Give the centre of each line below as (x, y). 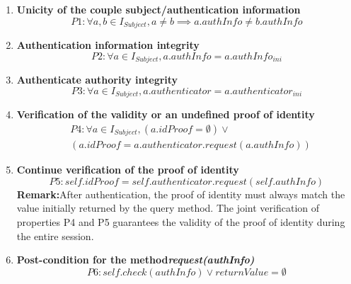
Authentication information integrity (108, 45)
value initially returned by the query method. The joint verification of (168, 208)
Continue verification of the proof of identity (128, 170)
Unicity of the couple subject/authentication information (159, 9)
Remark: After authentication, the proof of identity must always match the (181, 194)
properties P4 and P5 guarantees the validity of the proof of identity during (181, 222)
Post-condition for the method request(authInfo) (136, 260)
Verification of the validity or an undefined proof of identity (166, 114)
